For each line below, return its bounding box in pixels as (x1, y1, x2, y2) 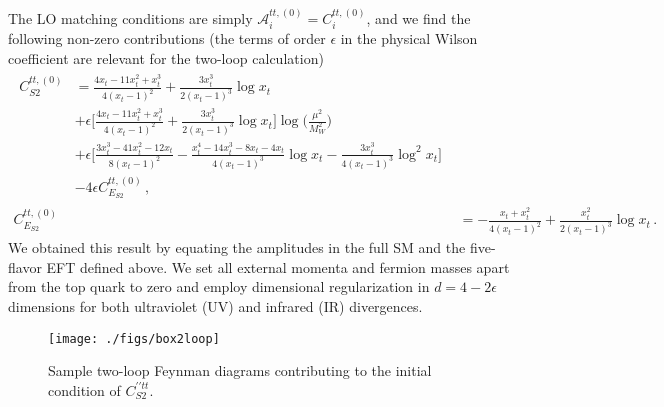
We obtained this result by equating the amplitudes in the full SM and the (8, 237, 466, 258)
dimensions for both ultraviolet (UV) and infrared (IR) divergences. (8, 296, 423, 317)
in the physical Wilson (340, 28, 478, 49)
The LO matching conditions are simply (8, 7, 253, 28)
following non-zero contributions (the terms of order (8, 28, 326, 49)
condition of (48, 379, 121, 400)
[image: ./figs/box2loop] (48, 331, 220, 346)
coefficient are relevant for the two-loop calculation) (8, 47, 324, 68)
